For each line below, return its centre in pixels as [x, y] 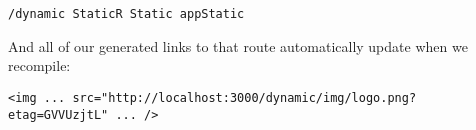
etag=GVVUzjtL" [58, 114]
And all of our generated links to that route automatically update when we [238, 45]
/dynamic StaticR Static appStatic [126, 14]
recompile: [39, 65]
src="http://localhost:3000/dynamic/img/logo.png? [244, 97]
